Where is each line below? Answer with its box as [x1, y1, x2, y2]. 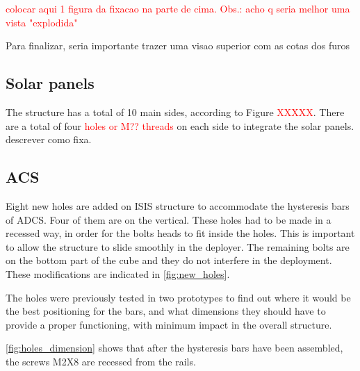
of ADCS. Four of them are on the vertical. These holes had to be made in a [6, 212, 332, 226]
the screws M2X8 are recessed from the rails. [6, 354, 196, 368]
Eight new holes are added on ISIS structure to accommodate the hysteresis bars [6, 198, 350, 213]
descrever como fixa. [6, 132, 92, 147]
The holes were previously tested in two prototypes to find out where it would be [6, 290, 351, 304]
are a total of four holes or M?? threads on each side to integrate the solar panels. [6, 118, 354, 133]
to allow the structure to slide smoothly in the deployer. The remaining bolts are [6, 239, 350, 254]
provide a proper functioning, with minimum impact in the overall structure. [6, 317, 332, 331]
